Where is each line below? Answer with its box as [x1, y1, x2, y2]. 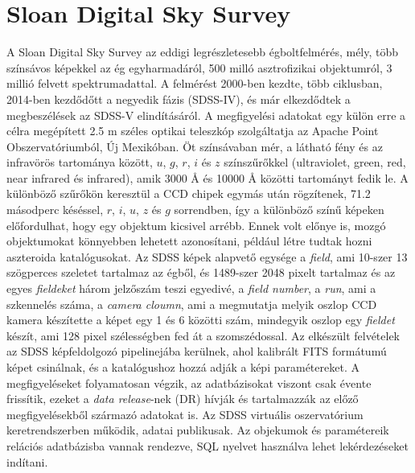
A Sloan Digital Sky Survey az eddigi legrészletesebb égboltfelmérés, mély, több [6, 43, 399, 60]
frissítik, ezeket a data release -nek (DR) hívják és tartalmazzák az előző [6, 390, 359, 407]
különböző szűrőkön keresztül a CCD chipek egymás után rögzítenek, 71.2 [6, 185, 371, 202]
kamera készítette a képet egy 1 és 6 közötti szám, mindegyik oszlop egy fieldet [6, 311, 395, 328]
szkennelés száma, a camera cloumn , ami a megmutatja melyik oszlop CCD [6, 295, 377, 312]
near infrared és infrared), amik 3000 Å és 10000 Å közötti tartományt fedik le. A [6, 169, 409, 186]
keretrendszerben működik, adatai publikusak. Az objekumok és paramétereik [6, 422, 389, 438]
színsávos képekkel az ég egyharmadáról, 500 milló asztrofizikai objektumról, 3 [6, 59, 392, 76]
